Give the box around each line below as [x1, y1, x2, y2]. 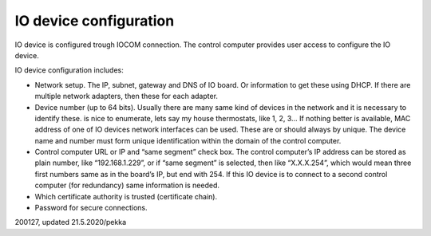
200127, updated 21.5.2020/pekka [14, 218, 127, 227]
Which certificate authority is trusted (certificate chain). [34, 191, 218, 201]
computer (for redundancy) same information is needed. [34, 180, 219, 191]
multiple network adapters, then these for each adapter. [34, 92, 219, 101]
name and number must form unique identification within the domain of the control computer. [34, 136, 342, 145]
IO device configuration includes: [14, 65, 124, 75]
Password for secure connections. [34, 203, 148, 213]
